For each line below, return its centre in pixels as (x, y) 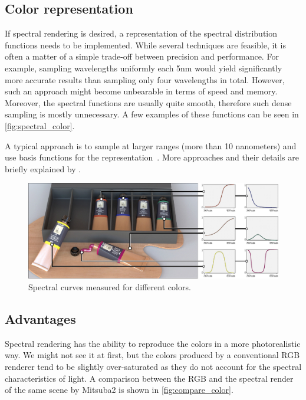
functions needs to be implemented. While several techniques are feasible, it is (145, 45)
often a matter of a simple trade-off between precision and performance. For (142, 56)
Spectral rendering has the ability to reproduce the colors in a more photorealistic (153, 343)
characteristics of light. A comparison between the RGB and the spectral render (149, 378)
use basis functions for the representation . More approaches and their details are (152, 157)
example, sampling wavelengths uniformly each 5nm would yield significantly (144, 68)
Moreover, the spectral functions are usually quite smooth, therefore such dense (148, 102)
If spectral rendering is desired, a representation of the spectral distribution (141, 33)
